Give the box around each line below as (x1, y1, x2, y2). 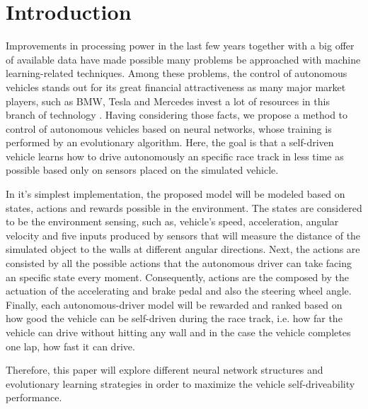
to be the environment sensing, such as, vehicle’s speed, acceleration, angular (6, 214, 339, 229)
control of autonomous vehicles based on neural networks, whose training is (6, 121, 332, 136)
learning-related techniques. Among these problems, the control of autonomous (6, 66, 347, 81)
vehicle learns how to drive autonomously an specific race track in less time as (6, 148, 344, 163)
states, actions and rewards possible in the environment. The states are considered (6, 200, 362, 215)
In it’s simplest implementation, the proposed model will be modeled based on (6, 186, 345, 201)
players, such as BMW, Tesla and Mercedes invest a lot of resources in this (6, 93, 330, 108)
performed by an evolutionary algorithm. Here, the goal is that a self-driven (6, 135, 334, 150)
